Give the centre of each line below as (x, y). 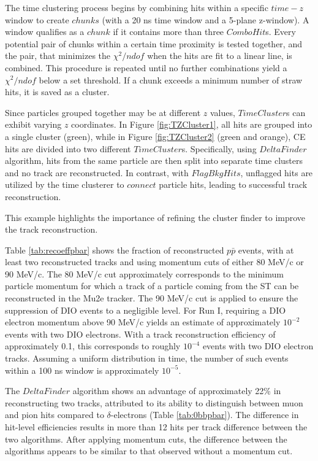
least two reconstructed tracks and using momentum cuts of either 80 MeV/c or (154, 262)
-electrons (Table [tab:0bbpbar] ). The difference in (205, 415)
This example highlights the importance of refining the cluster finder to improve (155, 217)
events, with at (266, 250)
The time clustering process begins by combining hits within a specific (137, 7)
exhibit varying (33, 124)
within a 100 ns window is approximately (82, 370)
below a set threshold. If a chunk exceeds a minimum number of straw (171, 79)
